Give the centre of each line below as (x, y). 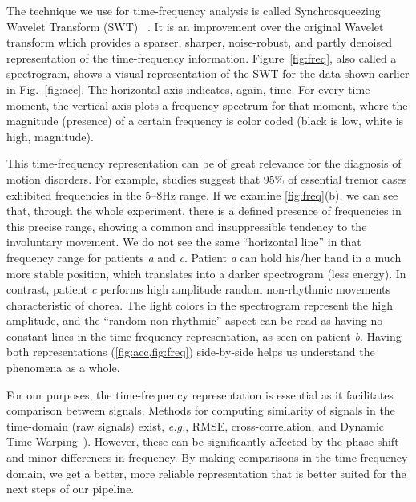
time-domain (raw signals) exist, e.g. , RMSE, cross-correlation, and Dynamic (196, 425)
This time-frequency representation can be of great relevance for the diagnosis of (204, 163)
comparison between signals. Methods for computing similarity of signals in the (201, 410)
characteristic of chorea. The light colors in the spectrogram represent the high (200, 304)
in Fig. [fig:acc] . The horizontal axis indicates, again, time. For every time (188, 89)
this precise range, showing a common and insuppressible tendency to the (187, 226)
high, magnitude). (50, 136)
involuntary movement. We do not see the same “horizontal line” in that (184, 242)
